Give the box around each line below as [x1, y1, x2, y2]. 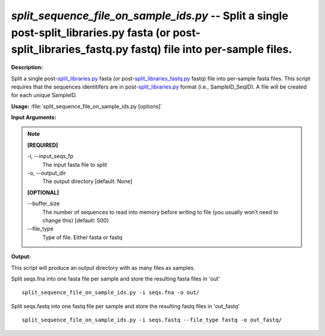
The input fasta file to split [42, 161, 108, 168]
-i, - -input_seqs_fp [27, 152, 73, 160]
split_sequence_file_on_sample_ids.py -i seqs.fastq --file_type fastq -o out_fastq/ [22, 317, 282, 323]
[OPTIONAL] [27, 188, 60, 196]
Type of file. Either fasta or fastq [42, 234, 123, 241]
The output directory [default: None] [42, 178, 132, 185]
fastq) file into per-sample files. [131, 43, 292, 57]
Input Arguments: [11, 114, 57, 121]
